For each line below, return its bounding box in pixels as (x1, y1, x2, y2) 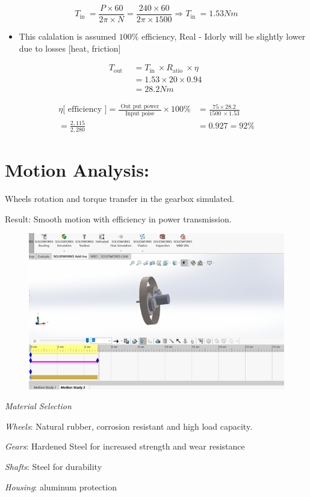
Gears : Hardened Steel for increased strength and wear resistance (5, 440, 245, 453)
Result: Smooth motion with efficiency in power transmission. (5, 212, 232, 225)
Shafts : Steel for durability (5, 460, 102, 473)
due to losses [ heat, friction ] (19, 41, 121, 54)
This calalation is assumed (19, 30, 117, 43)
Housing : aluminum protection (5, 480, 117, 493)
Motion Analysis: (5, 157, 149, 182)
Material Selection (5, 400, 72, 412)
